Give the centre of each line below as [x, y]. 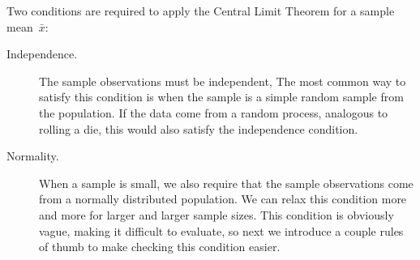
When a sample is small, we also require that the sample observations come [226, 183]
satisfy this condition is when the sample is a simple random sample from [221, 97]
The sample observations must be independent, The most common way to [223, 81]
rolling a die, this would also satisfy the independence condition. [199, 128]
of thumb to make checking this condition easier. [160, 247]
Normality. [33, 156]
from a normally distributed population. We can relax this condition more [223, 199]
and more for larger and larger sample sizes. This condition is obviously [216, 214]
